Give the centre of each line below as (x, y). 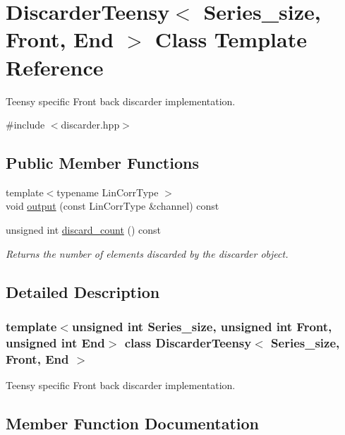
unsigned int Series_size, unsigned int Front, (202, 326)
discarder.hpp (90, 125)
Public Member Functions (102, 163)
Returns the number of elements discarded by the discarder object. (147, 253)
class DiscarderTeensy (188, 342)
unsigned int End (55, 342)
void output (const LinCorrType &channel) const (113, 206)
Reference (55, 67)
